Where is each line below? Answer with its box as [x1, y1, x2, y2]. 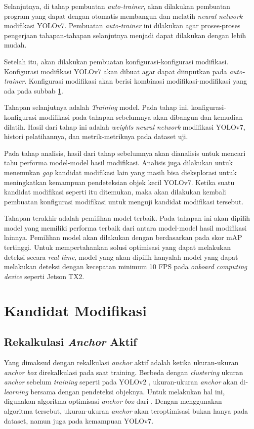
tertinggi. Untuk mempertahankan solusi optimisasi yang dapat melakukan [4, 242, 231, 252]
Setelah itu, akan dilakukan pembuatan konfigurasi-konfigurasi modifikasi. [4, 56, 229, 66]
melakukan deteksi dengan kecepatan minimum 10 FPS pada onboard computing [4, 261, 248, 272]
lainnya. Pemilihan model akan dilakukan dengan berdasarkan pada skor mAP [4, 232, 242, 242]
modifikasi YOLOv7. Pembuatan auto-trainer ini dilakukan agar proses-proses [4, 20, 241, 31]
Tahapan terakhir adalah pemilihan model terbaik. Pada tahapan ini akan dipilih [4, 213, 250, 223]
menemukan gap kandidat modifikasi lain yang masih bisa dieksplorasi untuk [4, 167, 237, 177]
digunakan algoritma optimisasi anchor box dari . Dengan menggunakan [4, 396, 222, 406]
